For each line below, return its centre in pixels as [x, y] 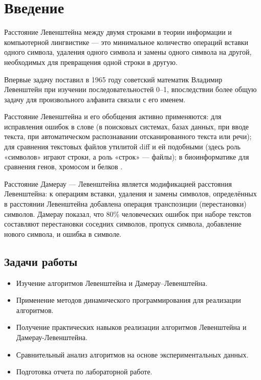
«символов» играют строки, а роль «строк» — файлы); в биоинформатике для [127, 156]
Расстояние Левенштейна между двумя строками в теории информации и [118, 32]
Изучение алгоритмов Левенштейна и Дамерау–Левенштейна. [112, 283]
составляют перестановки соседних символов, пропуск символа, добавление [123, 224]
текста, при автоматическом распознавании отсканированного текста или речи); [128, 136]
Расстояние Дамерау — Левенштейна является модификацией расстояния [118, 183]
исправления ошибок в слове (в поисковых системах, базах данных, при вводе [127, 126]
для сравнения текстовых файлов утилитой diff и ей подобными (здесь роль [122, 147]
